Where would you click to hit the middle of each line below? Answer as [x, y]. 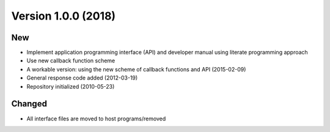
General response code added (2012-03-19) [82, 78]
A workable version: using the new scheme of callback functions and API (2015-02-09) [136, 69]
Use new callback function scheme [71, 61]
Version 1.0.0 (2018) [64, 16]
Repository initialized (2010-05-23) [71, 86]
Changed [29, 104]
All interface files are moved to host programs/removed [96, 119]
